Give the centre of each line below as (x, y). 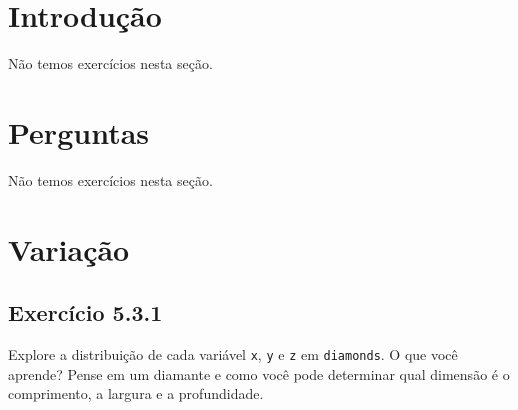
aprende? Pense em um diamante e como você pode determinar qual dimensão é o (259, 373)
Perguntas (79, 131)
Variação (69, 248)
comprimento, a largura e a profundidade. (136, 393)
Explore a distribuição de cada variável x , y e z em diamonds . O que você (233, 354)
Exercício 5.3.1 (85, 312)
